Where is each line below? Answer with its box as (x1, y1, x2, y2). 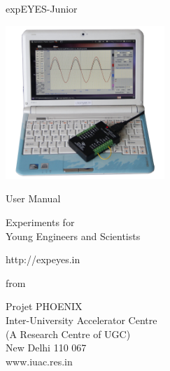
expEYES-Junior (6, 1, 78, 15)
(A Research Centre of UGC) (6, 326, 131, 341)
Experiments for (6, 215, 75, 230)
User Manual (6, 191, 61, 206)
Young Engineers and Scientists (6, 228, 141, 243)
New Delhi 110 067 (6, 340, 87, 355)
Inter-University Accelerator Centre (6, 312, 157, 327)
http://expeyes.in (6, 252, 80, 267)
